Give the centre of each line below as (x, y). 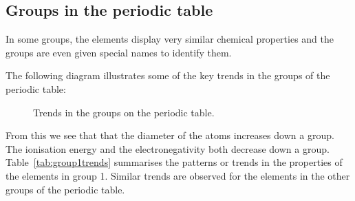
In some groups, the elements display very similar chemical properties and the (170, 39)
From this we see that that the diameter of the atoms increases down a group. (170, 135)
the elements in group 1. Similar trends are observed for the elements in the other (178, 175)
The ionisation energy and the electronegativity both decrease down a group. (168, 148)
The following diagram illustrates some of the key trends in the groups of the (168, 75)
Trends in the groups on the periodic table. (124, 112)
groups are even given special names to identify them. (119, 52)
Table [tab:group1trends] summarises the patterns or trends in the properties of (174, 162)
